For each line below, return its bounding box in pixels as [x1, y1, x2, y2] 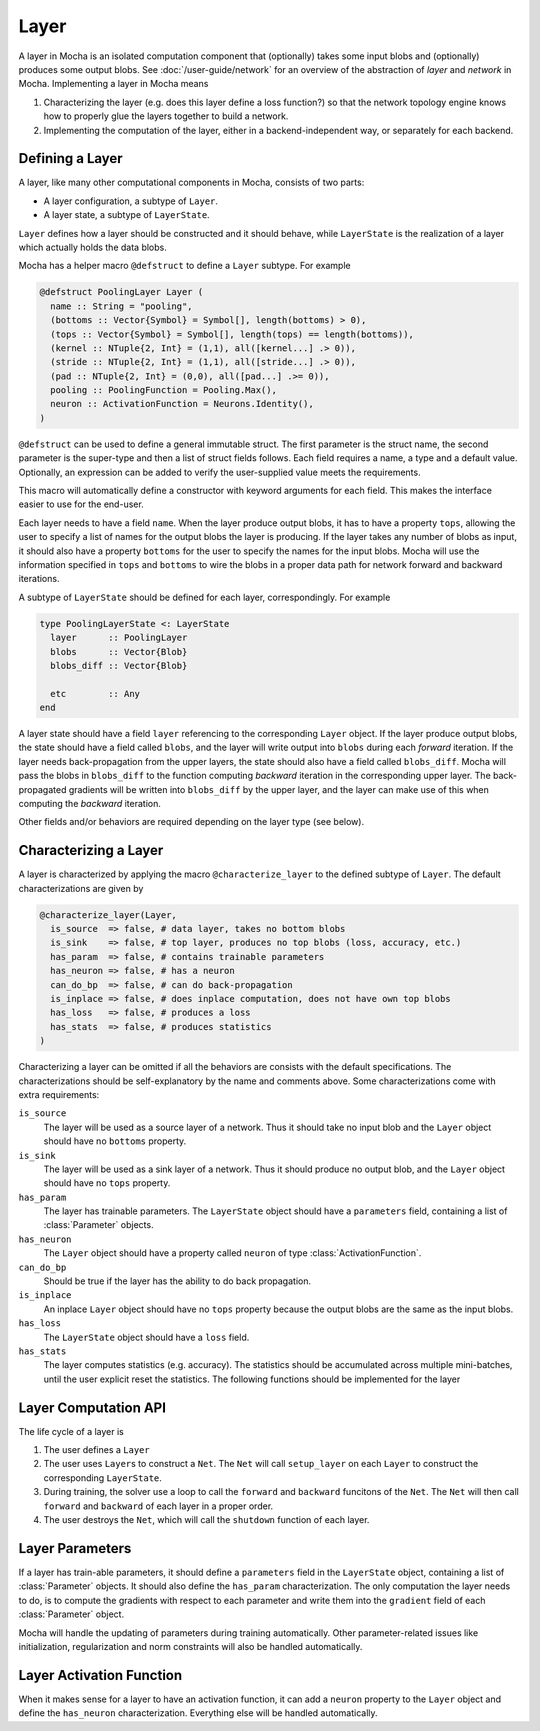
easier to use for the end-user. [18, 498, 144, 510]
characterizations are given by [18, 882, 144, 894]
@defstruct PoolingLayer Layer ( [39, 286, 204, 298]
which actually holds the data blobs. [18, 241, 167, 253]
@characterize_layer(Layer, [39, 909, 177, 920]
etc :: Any [50, 688, 140, 699]
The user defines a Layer [43, 1444, 150, 1456]
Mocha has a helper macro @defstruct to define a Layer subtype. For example [18, 260, 351, 272]
